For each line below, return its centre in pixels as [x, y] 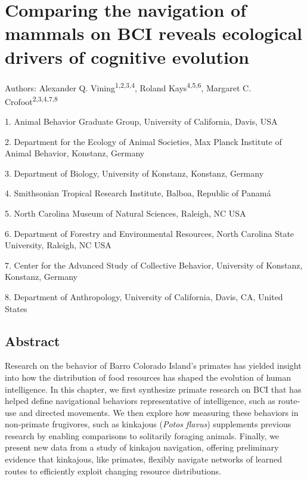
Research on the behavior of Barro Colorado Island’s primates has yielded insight [153, 366]
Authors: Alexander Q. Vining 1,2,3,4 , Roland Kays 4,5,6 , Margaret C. [128, 87]
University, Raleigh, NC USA [58, 245]
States [16, 308]
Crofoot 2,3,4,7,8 [31, 100]
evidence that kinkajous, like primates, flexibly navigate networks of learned [144, 459]
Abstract [32, 340]
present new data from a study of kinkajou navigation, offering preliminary [142, 447]
